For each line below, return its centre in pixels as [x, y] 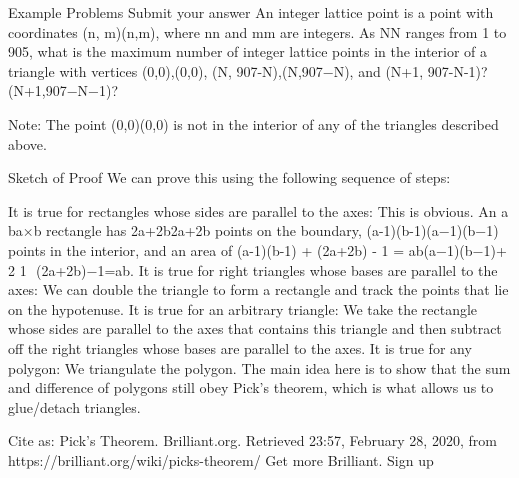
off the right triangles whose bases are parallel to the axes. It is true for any [240, 347]
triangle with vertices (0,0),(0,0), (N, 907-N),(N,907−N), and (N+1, [216, 70]
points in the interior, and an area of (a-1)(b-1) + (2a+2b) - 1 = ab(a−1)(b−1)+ [257, 249]
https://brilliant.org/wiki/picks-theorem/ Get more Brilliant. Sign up [221, 459]
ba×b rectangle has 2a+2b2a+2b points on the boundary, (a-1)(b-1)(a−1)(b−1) [253, 230]
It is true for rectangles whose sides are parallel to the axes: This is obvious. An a [258, 210]
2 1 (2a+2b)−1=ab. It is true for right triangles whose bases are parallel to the [253, 269]
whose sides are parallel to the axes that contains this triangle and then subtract [255, 328]
